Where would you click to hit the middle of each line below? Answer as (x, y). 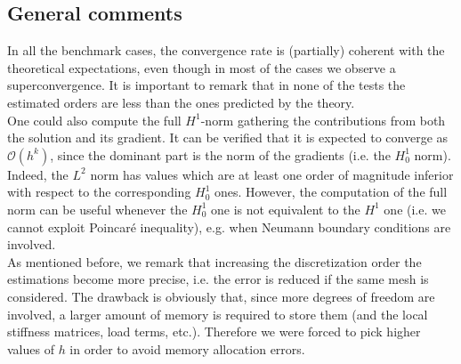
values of (31, 348)
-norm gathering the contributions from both (323, 120)
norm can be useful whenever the (97, 209)
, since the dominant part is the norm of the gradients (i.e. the (220, 154)
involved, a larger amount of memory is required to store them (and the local (218, 314)
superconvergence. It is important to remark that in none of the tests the (206, 85)
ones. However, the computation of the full (331, 192)
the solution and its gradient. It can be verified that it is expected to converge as (228, 138)
